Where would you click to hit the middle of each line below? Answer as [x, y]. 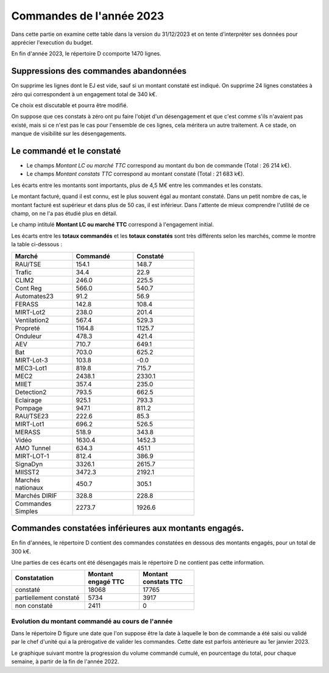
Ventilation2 [32, 320]
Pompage [29, 408]
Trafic [23, 272]
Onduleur [28, 336]
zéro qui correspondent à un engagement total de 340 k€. [84, 94]
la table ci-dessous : [37, 244]
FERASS [27, 304]
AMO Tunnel [33, 448]
